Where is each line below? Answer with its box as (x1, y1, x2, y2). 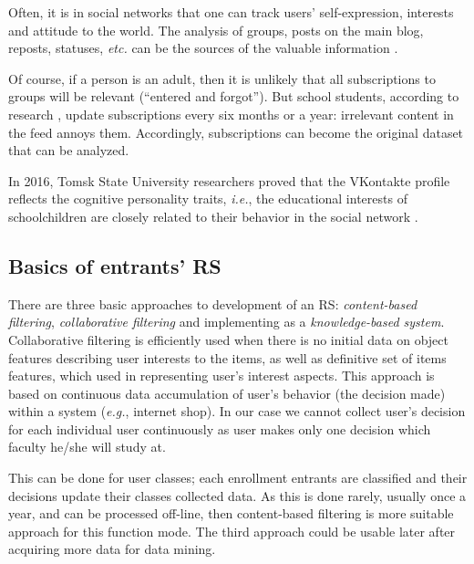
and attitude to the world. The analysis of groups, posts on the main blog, (8, 20, 424, 39)
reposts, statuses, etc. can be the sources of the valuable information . (8, 38, 398, 57)
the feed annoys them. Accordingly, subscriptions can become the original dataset (8, 122, 464, 141)
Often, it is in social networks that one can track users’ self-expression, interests (8, 3, 454, 21)
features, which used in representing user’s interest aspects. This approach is (8, 366, 435, 385)
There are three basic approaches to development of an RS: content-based (8, 294, 417, 313)
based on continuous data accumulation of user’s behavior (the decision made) (8, 383, 446, 402)
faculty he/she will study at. (8, 437, 166, 456)
